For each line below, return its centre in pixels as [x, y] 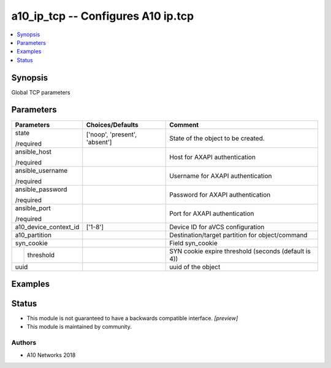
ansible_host [33, 152]
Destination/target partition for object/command [238, 235]
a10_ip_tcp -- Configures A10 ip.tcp [103, 16]
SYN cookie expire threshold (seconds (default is [240, 251]
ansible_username [41, 170]
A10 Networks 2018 [51, 355]
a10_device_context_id [47, 227]
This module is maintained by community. [79, 327]
